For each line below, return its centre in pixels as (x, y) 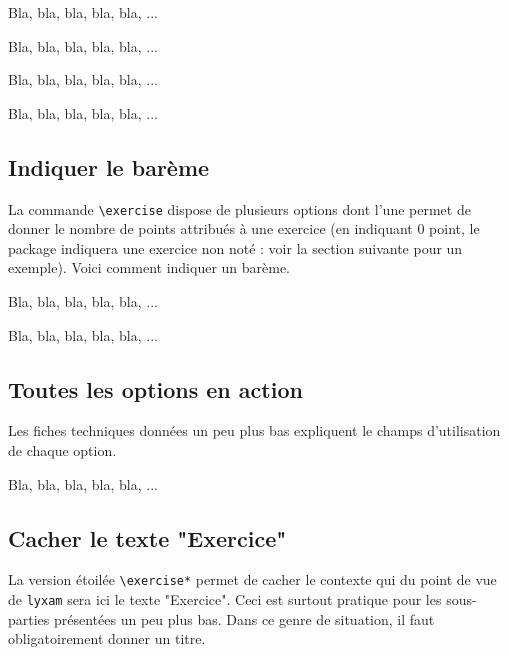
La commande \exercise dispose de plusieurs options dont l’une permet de (239, 208)
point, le (454, 228)
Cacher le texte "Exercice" (147, 537)
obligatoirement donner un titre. (107, 638)
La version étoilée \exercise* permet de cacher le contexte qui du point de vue (252, 579)
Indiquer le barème (109, 166)
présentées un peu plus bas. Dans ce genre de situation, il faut (244, 618)
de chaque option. (62, 450)
